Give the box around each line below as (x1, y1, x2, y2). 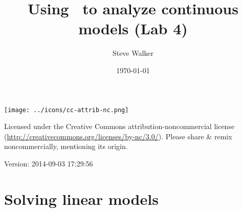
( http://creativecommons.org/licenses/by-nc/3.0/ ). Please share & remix (4, 131, 232, 141)
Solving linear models (4, 188, 159, 209)
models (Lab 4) (78, 18, 188, 39)
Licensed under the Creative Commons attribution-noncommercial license (4, 121, 235, 132)
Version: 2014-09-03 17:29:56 (4, 158, 93, 168)
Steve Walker (112, 48, 154, 58)
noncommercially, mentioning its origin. (4, 141, 128, 152)
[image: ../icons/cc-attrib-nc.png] (4, 106, 129, 114)
